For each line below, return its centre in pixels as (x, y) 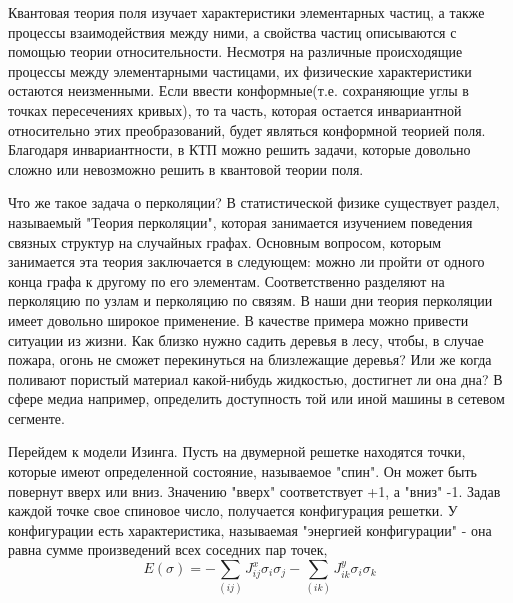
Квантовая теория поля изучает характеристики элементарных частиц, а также (246, 12)
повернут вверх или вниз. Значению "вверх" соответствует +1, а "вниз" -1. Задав (254, 490)
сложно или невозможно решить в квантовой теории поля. (186, 168)
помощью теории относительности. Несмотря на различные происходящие (235, 51)
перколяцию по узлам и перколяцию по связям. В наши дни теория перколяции (250, 300)
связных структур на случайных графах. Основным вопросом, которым (225, 241)
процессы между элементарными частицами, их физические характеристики (240, 70)
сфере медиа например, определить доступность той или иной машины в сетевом (256, 398)
